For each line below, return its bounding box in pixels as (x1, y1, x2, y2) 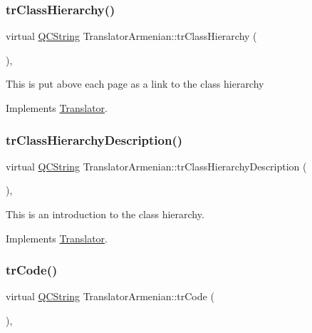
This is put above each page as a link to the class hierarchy (6, 76, 264, 91)
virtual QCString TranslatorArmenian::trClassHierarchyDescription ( (6, 158, 307, 173)
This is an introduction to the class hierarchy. (6, 207, 204, 221)
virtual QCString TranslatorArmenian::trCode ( (6, 289, 214, 304)
